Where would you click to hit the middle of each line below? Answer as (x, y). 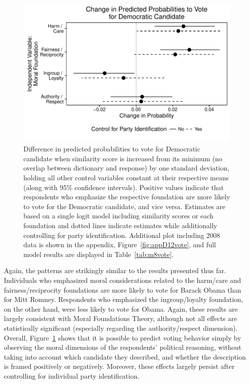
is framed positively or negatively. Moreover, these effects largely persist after (119, 366)
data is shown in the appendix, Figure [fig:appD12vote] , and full (120, 245)
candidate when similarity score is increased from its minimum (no (123, 158)
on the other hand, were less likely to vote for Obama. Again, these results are (121, 309)
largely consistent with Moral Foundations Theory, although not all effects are (121, 318)
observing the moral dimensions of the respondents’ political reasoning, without (123, 347)
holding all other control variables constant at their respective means (126, 178)
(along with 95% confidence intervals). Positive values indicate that (124, 187)
